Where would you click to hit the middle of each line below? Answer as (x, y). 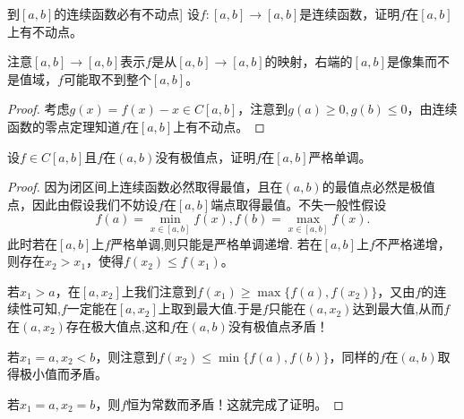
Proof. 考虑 (39, 109)
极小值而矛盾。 (63, 374)
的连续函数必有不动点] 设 (127, 13)
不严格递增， (412, 243)
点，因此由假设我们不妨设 (82, 204)
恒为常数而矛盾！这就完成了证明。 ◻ (235, 403)
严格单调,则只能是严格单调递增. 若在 (216, 243)
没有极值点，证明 (206, 156)
